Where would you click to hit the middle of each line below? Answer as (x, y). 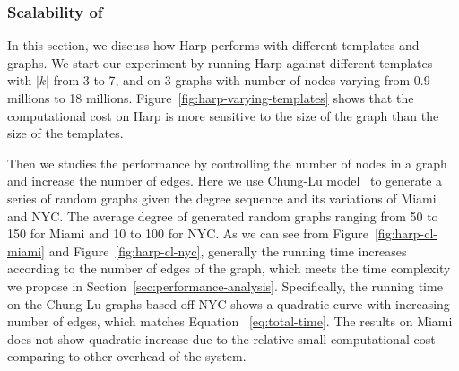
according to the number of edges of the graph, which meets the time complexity (229, 268)
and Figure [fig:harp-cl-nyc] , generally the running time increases (228, 250)
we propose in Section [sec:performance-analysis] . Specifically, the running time (225, 285)
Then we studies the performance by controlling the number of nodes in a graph (227, 163)
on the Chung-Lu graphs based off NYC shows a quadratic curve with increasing (229, 303)
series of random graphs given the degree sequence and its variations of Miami (222, 198)
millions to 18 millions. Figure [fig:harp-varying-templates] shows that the (211, 98)
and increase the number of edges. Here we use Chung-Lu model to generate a (225, 181)
